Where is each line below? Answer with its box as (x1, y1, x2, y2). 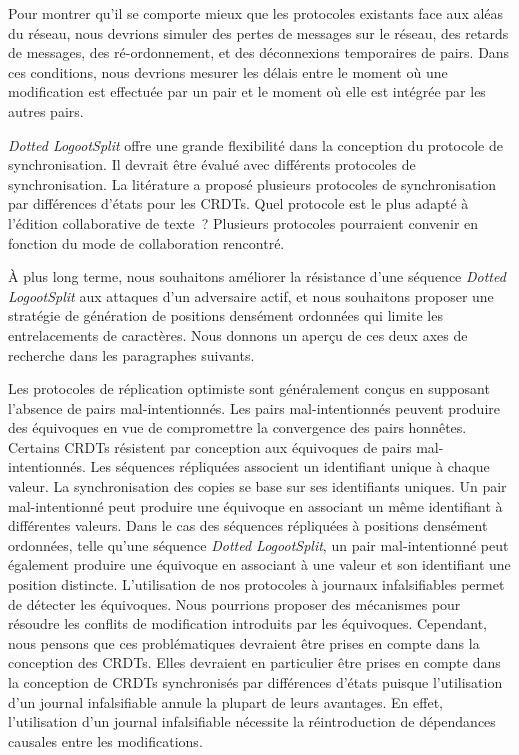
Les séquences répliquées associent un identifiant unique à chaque (90, 456, 490, 477)
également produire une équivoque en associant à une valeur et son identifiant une (8, 554, 511, 575)
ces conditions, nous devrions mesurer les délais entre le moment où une (8, 61, 448, 82)
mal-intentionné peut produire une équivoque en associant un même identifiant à (8, 495, 503, 516)
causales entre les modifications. (8, 730, 203, 751)
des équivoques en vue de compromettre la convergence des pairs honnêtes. (8, 417, 467, 438)
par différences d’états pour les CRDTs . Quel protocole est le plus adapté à (8, 193, 469, 214)
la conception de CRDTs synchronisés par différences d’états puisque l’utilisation (8, 672, 503, 692)
